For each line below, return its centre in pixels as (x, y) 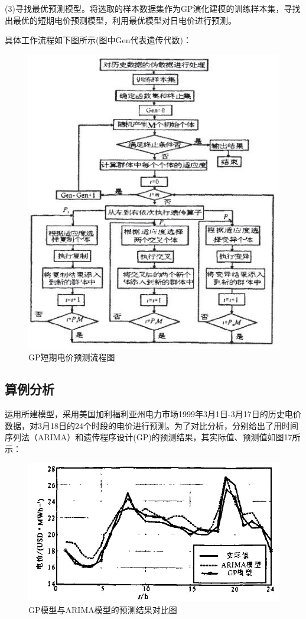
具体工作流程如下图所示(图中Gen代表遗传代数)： (98, 40)
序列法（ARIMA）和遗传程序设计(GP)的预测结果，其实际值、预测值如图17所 (153, 437)
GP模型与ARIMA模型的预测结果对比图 (103, 610)
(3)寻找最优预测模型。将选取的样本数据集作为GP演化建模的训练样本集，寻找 (153, 8)
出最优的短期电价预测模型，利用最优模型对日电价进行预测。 (121, 20)
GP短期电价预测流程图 (72, 357)
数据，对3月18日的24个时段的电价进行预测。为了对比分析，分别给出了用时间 (152, 425)
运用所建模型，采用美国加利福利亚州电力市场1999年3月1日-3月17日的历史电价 (153, 414)
